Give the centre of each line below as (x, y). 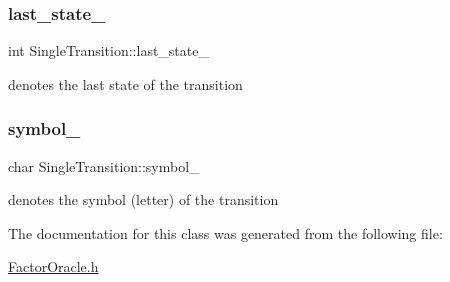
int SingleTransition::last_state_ (108, 50)
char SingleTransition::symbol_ (104, 165)
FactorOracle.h (53, 266)
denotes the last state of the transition (125, 83)
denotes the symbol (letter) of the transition (143, 199)
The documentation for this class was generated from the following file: (225, 232)
